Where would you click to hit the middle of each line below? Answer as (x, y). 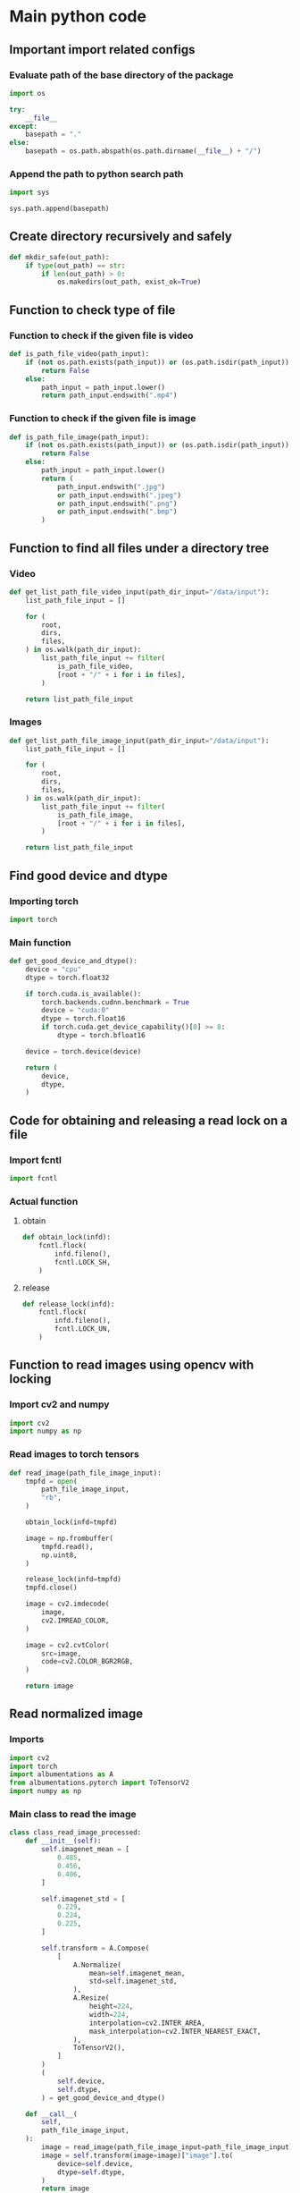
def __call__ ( (51, 2114)
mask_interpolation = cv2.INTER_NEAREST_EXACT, (175, 2031)
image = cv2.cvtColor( (67, 1645)
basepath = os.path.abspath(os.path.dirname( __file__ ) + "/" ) (143, 151)
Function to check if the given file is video (101, 335)
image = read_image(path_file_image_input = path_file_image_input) (167, 2147)
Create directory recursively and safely (121, 237)
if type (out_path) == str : (75, 266)
